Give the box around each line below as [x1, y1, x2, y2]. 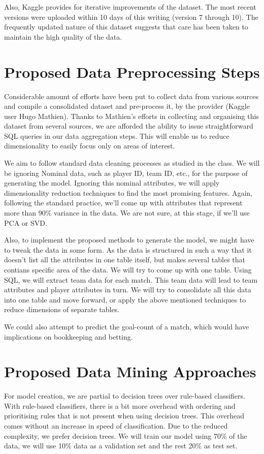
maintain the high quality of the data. [4, 31, 122, 42]
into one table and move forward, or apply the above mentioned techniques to [4, 294, 246, 305]
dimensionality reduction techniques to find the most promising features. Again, [4, 187, 252, 198]
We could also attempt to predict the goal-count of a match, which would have [4, 321, 249, 331]
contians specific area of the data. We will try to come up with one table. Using [4, 264, 252, 275]
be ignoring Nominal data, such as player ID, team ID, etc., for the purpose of [4, 167, 248, 178]
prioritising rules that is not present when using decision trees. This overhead [4, 410, 244, 421]
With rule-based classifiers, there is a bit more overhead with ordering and [4, 400, 236, 411]
